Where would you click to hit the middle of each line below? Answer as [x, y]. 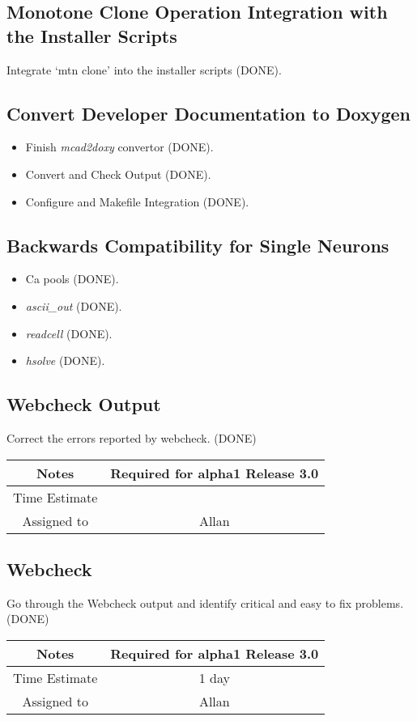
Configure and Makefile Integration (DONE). [137, 201]
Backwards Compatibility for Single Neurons [198, 245]
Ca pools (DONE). [72, 279]
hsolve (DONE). [65, 360]
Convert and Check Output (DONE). [118, 174]
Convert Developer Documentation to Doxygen [209, 113]
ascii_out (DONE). [74, 305]
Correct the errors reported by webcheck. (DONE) [132, 437]
